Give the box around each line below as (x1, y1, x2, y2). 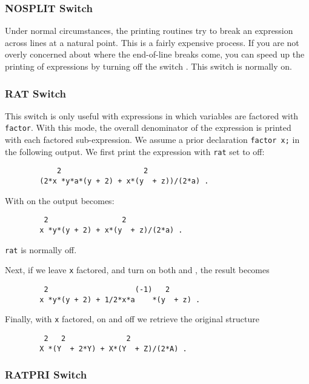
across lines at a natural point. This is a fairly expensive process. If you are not (5, 36, 299, 48)
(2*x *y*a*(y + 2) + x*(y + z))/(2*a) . (39, 177, 209, 186)
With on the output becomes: (5, 194, 115, 207)
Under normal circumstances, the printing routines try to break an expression (5, 24, 293, 37)
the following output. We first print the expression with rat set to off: (5, 145, 265, 157)
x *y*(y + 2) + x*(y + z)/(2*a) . (39, 225, 183, 234)
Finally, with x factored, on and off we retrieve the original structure (5, 313, 259, 325)
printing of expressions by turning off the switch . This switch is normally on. (5, 60, 292, 72)
